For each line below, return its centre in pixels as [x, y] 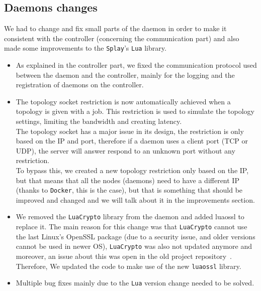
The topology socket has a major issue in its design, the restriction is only [130, 131]
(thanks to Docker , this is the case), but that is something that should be [129, 190]
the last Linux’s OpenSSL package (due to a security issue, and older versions [136, 236]
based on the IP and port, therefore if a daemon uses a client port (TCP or [132, 141]
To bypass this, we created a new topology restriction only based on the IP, [132, 170]
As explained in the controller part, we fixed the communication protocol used [136, 65]
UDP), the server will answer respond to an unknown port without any [125, 150]
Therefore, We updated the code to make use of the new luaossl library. [128, 266]
